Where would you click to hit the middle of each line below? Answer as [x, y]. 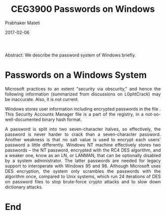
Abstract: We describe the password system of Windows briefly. [71, 55]
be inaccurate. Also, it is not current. [42, 99]
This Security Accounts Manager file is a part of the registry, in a [74, 114]
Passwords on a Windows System [76, 75]
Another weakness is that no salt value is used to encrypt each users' [83, 139]
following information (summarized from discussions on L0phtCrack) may [83, 94]
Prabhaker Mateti [22, 23]
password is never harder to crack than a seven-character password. [83, 134]
